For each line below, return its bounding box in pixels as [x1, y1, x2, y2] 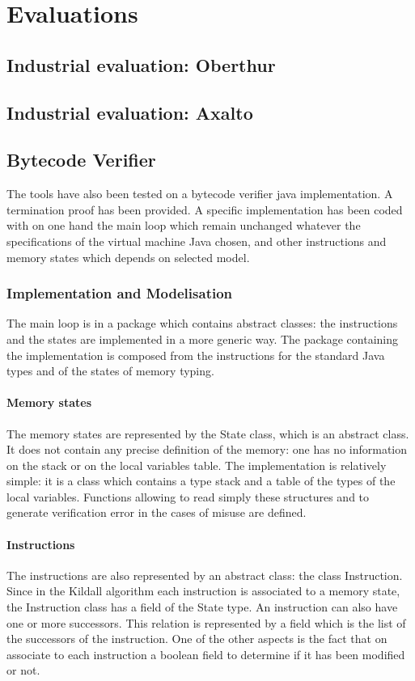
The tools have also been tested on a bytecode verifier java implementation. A [6, 185, 393, 202]
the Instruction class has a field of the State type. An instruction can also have [6, 599, 398, 615]
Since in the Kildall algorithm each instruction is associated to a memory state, [6, 582, 400, 599]
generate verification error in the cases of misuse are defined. [6, 504, 307, 521]
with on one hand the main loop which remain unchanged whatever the [6, 217, 361, 234]
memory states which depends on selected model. [6, 248, 250, 265]
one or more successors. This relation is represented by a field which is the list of [6, 614, 406, 631]
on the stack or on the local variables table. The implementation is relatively [6, 456, 387, 473]
